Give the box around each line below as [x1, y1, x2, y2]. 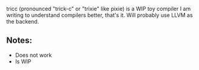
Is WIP [15, 57, 32, 65]
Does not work [15, 51, 52, 59]
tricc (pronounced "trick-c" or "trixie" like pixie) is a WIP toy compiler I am [6, 5, 191, 12]
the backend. [6, 18, 39, 25]
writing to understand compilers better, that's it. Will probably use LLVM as [6, 11, 193, 19]
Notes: [6, 36, 32, 46]
